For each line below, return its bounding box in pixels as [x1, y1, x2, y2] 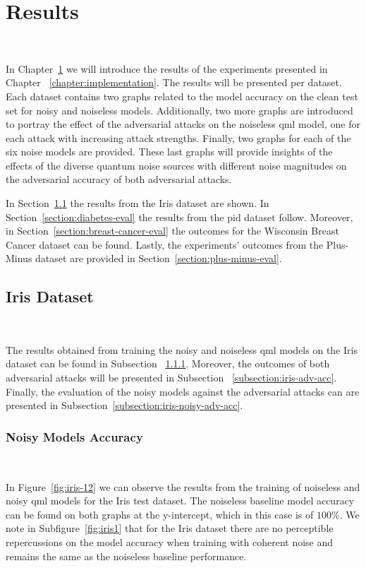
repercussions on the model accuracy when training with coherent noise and [6, 534, 334, 549]
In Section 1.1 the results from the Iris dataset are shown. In [6, 196, 269, 211]
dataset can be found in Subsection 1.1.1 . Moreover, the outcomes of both [6, 356, 330, 371]
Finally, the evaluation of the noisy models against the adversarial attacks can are [6, 384, 360, 398]
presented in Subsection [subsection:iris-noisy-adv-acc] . [6, 398, 243, 413]
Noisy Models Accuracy [6, 427, 143, 445]
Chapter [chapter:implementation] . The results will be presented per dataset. [6, 75, 342, 90]
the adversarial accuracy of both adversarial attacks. [6, 172, 232, 187]
